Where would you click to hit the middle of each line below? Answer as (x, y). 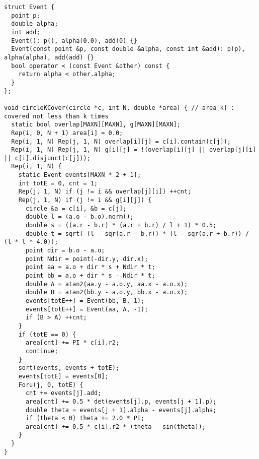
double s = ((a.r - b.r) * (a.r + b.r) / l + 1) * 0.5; (121, 225)
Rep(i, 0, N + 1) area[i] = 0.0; (67, 133)
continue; (42, 351)
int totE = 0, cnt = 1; (58, 183)
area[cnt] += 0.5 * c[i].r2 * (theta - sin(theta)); (115, 427)
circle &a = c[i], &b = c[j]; (76, 208)
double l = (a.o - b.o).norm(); (79, 217)
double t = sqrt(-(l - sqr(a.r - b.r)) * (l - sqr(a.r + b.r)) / (137, 234)
